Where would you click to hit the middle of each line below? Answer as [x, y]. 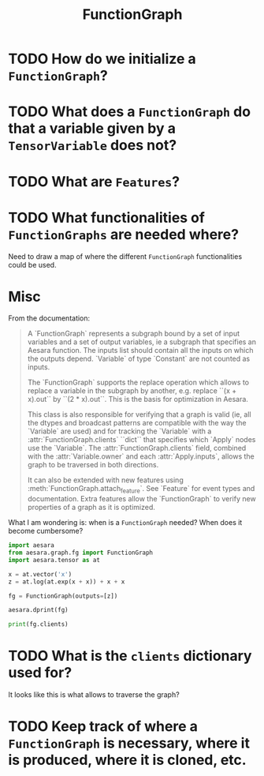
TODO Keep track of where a [103, 727]
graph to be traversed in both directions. [93, 465]
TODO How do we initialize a [102, 59]
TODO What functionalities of [106, 217]
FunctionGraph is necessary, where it [129, 743]
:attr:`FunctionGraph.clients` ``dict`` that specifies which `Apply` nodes [141, 440]
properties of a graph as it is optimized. [91, 508]
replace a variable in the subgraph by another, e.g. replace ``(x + [132, 391]
